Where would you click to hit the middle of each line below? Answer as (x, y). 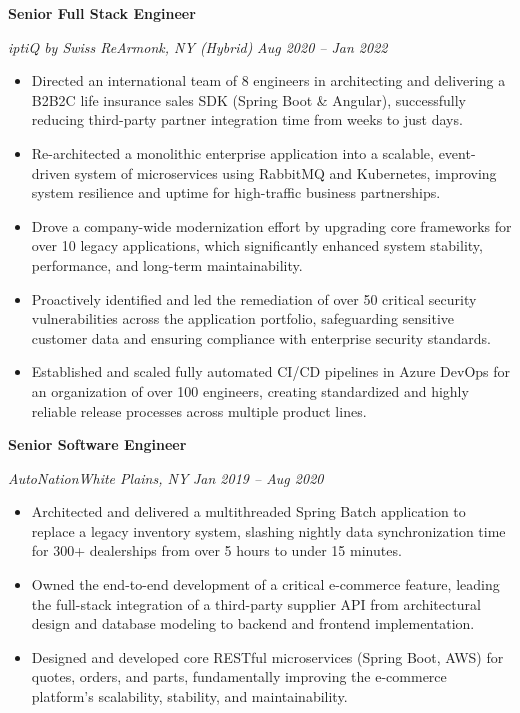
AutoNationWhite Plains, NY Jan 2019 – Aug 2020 (166, 477)
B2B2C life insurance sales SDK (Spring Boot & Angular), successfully (248, 99)
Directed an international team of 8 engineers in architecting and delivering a (268, 80)
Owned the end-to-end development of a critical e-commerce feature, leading (265, 584)
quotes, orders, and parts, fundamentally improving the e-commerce (239, 676)
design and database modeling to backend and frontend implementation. (253, 623)
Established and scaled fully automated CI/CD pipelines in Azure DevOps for (271, 371)
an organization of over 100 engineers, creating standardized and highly (250, 390)
